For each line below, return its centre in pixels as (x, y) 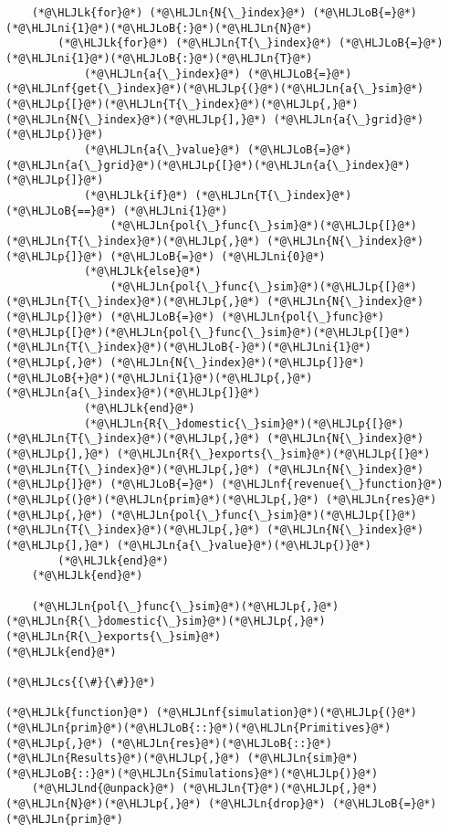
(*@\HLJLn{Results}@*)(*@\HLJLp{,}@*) (123, 759)
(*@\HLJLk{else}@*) (142, 272)
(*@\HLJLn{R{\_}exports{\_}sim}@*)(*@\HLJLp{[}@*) (273, 454)
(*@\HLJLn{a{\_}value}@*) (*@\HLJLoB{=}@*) (218, 149)
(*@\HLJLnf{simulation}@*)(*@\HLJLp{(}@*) (287, 713)
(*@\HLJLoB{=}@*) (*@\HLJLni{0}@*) (218, 256)
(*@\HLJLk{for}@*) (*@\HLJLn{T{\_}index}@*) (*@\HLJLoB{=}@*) (251, 43)
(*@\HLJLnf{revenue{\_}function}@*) (332, 485)
